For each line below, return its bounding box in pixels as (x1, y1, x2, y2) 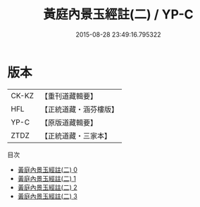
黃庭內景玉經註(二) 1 (17, 174, 76, 182)
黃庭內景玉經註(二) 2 (17, 183, 77, 191)
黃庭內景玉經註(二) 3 (17, 191, 77, 200)
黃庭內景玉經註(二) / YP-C (43, 6, 194, 23)
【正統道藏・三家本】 (40, 131, 111, 141)
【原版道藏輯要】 (40, 117, 97, 127)
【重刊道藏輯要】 (40, 91, 97, 101)
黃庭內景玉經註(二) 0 (17, 165, 77, 174)
